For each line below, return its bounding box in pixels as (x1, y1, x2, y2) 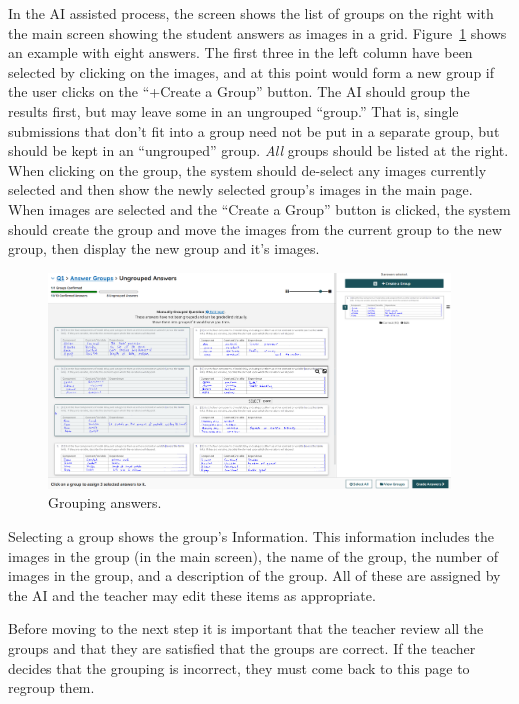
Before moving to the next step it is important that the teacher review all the (8, 618, 484, 639)
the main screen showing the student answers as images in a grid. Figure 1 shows (8, 22, 507, 43)
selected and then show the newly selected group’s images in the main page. (8, 179, 473, 200)
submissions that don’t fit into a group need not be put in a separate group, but (8, 120, 500, 141)
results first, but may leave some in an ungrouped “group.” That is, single (8, 100, 459, 121)
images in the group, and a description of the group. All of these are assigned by (8, 565, 501, 586)
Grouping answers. (48, 492, 162, 513)
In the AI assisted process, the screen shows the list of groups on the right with (8, 3, 494, 23)
